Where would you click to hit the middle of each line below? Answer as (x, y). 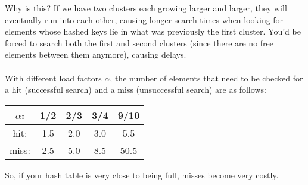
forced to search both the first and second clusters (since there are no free (139, 43)
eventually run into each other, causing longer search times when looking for (144, 19)
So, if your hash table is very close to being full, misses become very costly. (142, 175)
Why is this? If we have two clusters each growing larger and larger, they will (146, 8)
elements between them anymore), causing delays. (96, 54)
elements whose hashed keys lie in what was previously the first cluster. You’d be (153, 31)
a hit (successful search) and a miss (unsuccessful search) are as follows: (136, 90)
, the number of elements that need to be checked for (206, 78)
